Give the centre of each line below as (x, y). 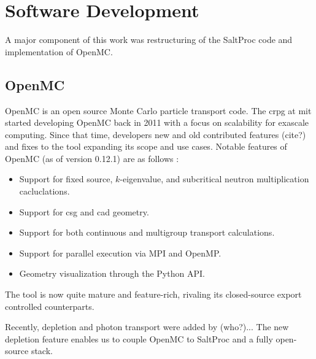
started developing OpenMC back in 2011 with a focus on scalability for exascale (157, 122)
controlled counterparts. (50, 306)
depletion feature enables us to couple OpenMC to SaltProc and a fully (139, 338)
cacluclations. (44, 191)
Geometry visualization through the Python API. (112, 273)
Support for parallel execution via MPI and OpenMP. (120, 253)
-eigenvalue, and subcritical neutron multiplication (214, 179)
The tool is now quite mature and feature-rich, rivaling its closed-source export (153, 294)
